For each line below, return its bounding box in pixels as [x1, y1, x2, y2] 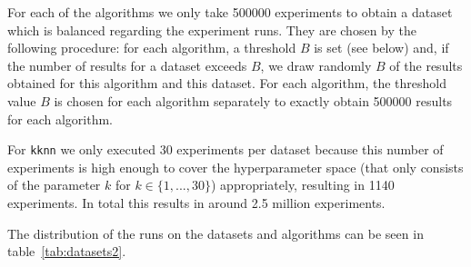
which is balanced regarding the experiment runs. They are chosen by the [7, 20, 416, 39]
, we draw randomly [260, 55, 372, 74]
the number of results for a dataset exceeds [7, 55, 247, 74]
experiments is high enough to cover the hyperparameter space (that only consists [7, 157, 464, 176]
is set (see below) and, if [314, 38, 449, 57]
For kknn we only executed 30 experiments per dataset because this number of [7, 140, 444, 159]
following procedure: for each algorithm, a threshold [7, 38, 296, 57]
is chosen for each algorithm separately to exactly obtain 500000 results [54, 91, 453, 110]
